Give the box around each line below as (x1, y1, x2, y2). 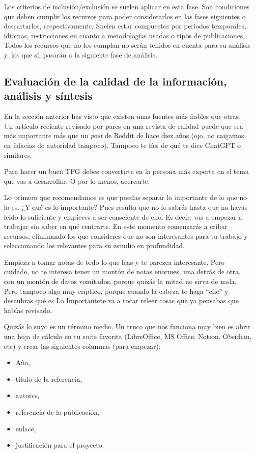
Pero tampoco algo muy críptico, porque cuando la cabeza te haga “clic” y (4, 285, 228, 296)
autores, (15, 390, 40, 400)
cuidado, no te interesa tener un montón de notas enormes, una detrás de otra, (4, 266, 241, 277)
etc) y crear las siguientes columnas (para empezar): (4, 340, 161, 351)
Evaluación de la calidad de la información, (4, 73, 227, 88)
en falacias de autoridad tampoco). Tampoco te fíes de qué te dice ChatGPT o (4, 140, 241, 150)
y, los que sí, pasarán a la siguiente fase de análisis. (4, 49, 158, 59)
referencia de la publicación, (15, 407, 100, 417)
